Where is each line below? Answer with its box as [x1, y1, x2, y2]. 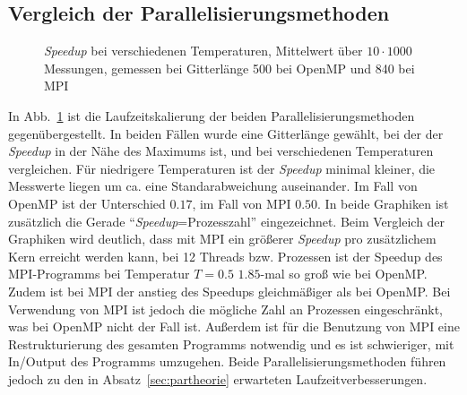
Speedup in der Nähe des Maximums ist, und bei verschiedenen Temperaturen [8, 142, 434, 160]
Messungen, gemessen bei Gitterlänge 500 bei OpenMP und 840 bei [44, 58, 415, 77]
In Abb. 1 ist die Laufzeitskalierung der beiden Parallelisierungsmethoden [8, 106, 415, 125]
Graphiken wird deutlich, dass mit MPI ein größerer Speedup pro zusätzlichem [8, 229, 437, 248]
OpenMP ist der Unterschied [8, 193, 166, 212]
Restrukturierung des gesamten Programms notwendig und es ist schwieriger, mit [8, 334, 454, 353]
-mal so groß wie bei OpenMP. [260, 264, 428, 283]
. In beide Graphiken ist [317, 193, 449, 212]
